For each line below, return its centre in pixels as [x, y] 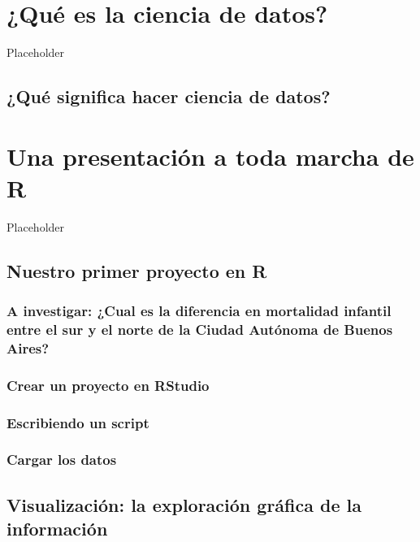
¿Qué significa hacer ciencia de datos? [169, 96]
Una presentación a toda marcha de [210, 156]
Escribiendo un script [78, 422]
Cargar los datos [62, 460]
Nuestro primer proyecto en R [137, 270]
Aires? [28, 347]
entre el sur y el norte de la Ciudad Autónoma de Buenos [200, 330]
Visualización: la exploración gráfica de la [184, 504]
